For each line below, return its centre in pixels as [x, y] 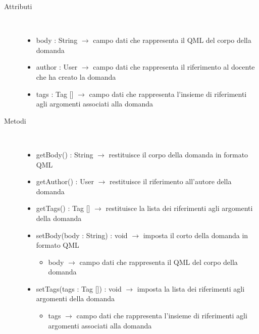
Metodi [15, 120]
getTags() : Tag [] [63, 208]
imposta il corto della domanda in [196, 235]
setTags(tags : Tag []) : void [79, 288]
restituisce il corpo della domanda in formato [178, 154]
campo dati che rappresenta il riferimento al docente [174, 67]
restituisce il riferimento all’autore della [170, 181]
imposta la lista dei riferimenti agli [191, 288]
